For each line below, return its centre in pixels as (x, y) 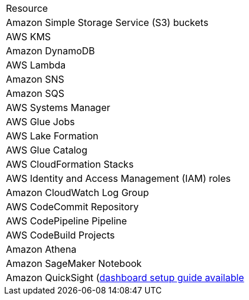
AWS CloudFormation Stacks (70, 164)
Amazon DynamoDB (50, 51)
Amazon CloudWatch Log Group (78, 193)
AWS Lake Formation (52, 136)
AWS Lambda (36, 65)
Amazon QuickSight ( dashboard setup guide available (125, 278)
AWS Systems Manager (58, 107)
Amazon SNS (35, 79)
